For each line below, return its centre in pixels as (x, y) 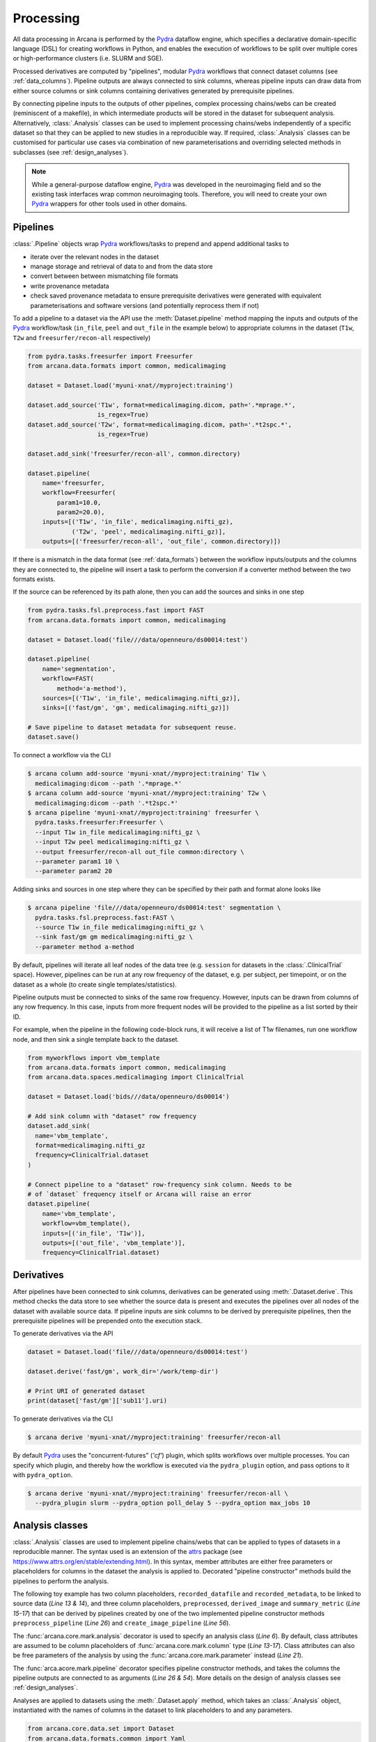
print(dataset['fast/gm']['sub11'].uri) (97, 1401)
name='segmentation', (79, 669)
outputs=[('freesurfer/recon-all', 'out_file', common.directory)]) (162, 541)
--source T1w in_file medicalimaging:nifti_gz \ (120, 927)
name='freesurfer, (73, 483)
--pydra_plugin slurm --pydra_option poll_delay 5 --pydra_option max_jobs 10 (173, 1503)
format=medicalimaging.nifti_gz (90, 1146)
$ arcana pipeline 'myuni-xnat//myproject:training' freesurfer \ (143, 812)
